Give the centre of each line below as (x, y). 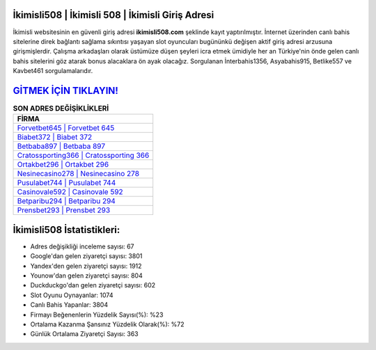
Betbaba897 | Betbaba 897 (61, 146)
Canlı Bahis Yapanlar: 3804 (69, 305)
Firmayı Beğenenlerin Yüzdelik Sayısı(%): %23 (97, 315)
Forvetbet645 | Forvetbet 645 (66, 128)
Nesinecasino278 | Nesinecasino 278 (78, 174)
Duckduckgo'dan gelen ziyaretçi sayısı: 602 (93, 285)
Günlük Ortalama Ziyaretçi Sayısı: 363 (84, 334)
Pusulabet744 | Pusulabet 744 (66, 183)
